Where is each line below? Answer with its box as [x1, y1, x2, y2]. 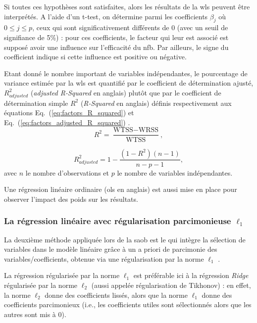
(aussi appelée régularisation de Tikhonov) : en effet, [91, 279, 251, 290]
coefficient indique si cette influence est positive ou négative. [4, 51, 187, 62]
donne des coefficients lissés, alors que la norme [45, 289, 188, 300]
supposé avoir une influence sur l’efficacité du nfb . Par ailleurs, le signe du [4, 42, 229, 52]
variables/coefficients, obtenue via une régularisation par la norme [4, 253, 204, 264]
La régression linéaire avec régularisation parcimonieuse [4, 215, 231, 227]
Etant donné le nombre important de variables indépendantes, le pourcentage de [4, 68, 248, 78]
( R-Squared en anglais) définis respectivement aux [80, 97, 232, 108]
